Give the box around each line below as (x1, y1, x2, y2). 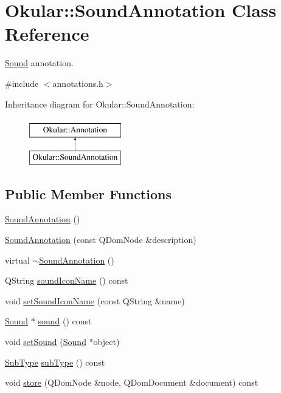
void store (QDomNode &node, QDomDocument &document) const (5, 376, 258, 389)
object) (93, 335, 120, 348)
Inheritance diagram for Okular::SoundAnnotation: (5, 97, 195, 110)
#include (5, 77, 39, 89)
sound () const (38, 315, 92, 327)
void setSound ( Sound (5, 335, 86, 348)
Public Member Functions (5, 184, 172, 203)
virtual (5, 253, 30, 266)
